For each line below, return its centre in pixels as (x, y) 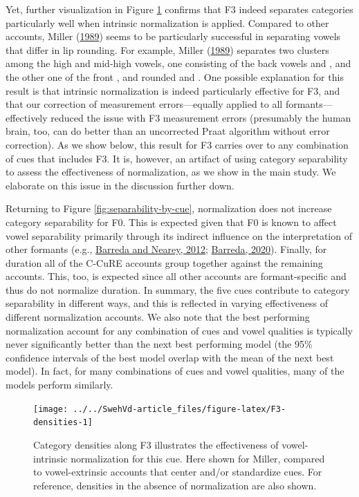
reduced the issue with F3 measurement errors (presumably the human (201, 117)
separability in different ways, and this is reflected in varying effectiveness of (167, 303)
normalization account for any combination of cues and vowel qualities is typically (179, 330)
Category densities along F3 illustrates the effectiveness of (156, 444)
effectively (27, 117)
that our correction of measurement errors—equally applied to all (144, 104)
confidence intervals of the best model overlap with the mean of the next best (170, 357)
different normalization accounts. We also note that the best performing (158, 317)
